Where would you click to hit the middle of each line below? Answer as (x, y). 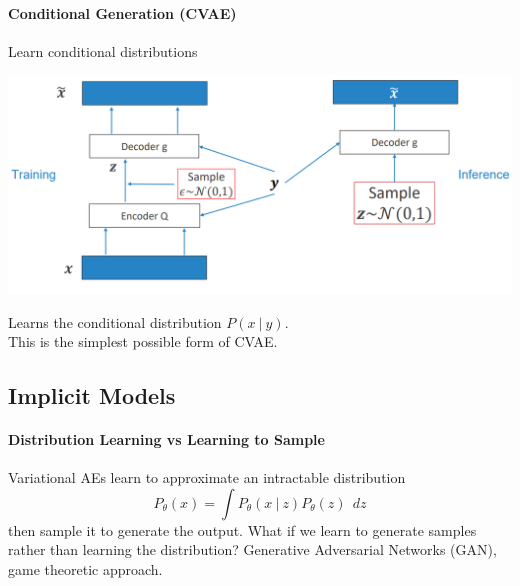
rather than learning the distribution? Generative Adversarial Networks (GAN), (252, 549)
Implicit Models (92, 395)
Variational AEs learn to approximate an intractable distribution (207, 477)
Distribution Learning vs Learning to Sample (166, 439)
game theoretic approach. (85, 569)
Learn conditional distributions (103, 50)
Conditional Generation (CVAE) (122, 12)
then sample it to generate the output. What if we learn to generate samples (242, 529)
